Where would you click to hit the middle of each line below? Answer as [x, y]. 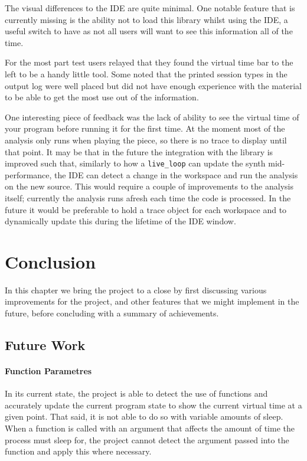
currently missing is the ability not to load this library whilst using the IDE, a [146, 19]
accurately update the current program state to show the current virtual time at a [153, 405]
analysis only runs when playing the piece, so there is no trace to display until [146, 140]
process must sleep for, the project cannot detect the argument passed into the [147, 439]
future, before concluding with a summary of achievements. [112, 313]
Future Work [45, 345]
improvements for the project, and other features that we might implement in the [152, 301]
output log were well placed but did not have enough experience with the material [153, 85]
